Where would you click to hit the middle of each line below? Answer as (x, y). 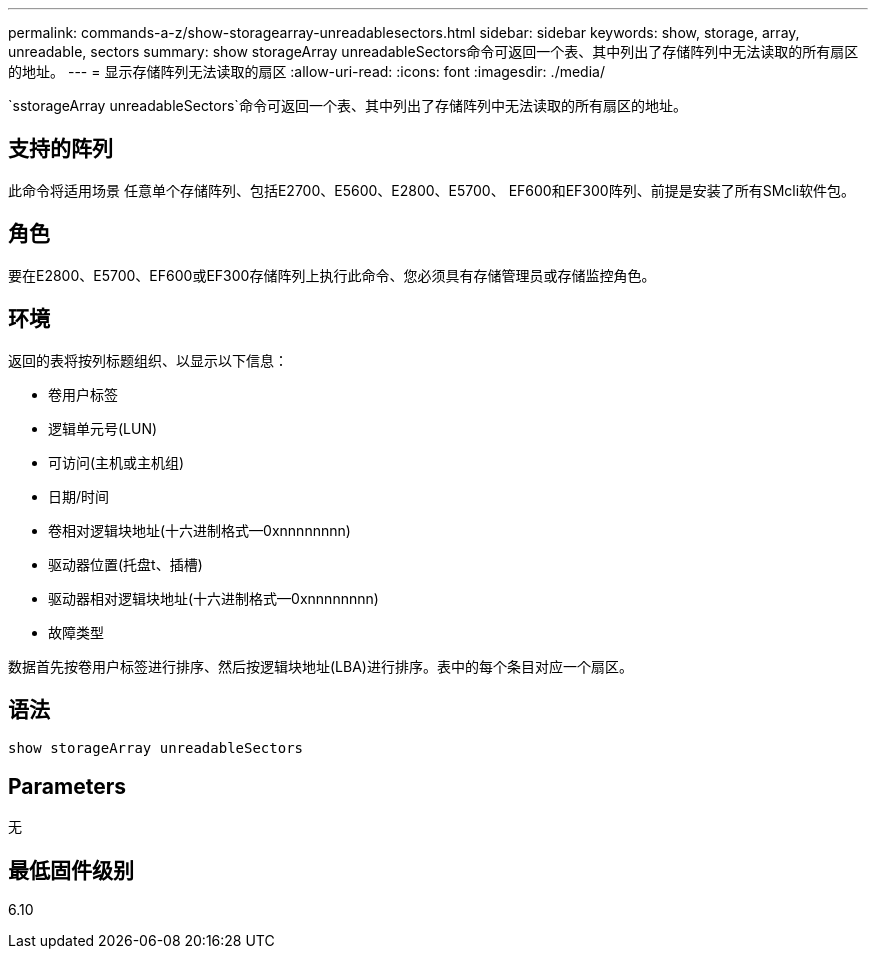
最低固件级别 (71, 870)
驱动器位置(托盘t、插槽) (125, 564)
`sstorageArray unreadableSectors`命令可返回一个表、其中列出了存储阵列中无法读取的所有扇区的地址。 (347, 105)
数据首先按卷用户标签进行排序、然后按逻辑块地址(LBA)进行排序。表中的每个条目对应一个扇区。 (320, 666)
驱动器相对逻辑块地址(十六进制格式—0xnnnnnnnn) (213, 598)
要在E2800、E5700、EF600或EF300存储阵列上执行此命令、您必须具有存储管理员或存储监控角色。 (332, 275)
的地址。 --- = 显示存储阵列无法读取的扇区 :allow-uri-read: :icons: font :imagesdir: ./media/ (306, 71)
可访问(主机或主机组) (116, 462)
